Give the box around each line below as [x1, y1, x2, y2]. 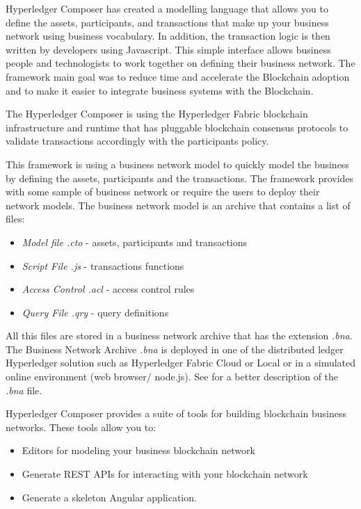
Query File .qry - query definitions [22, 305, 169, 319]
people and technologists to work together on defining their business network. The [6, 56, 355, 70]
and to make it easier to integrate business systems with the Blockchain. [6, 83, 314, 97]
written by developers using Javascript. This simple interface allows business [6, 42, 331, 56]
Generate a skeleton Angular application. [22, 490, 197, 504]
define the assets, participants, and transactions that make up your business [6, 15, 329, 29]
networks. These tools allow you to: [6, 419, 157, 434]
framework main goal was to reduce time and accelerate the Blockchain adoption [6, 69, 350, 83]
